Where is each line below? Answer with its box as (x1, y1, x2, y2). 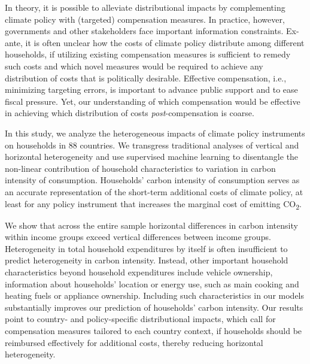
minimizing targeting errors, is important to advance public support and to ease (5, 83, 298, 96)
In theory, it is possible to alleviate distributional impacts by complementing (5, 1, 285, 13)
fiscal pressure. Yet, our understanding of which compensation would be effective (5, 95, 300, 107)
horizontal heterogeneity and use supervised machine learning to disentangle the (5, 150, 299, 163)
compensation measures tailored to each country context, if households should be (5, 324, 302, 336)
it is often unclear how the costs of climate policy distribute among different (25, 36, 305, 48)
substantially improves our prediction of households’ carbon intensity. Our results (5, 301, 303, 313)
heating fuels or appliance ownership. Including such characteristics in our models (5, 289, 305, 302)
